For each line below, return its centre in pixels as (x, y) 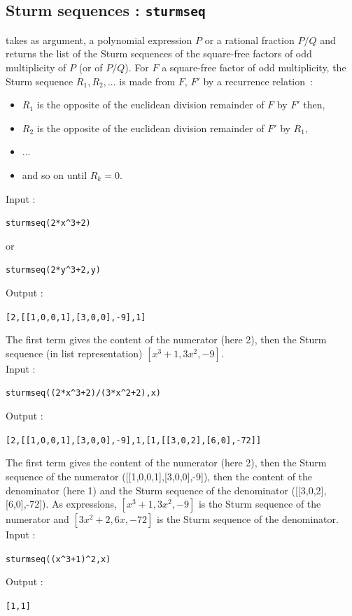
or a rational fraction (249, 40)
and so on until (55, 174)
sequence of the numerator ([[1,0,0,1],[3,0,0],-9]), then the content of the (159, 476)
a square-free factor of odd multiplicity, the (254, 67)
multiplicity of (36, 67)
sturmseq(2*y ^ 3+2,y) (54, 270)
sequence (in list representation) (74, 353)
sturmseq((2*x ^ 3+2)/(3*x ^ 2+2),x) (83, 393)
